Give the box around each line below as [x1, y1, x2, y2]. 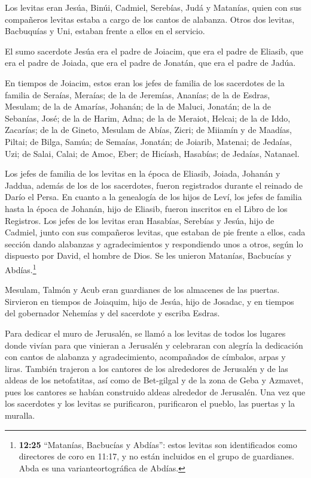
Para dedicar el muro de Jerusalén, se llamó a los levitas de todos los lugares [5, 326, 286, 339]
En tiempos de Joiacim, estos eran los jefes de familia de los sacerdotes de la [5, 76, 285, 89]
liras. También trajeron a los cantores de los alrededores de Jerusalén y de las [5, 362, 288, 374]
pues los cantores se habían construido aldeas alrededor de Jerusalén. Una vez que [5, 385, 306, 398]
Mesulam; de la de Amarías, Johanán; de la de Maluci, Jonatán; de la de [5, 100, 272, 113]
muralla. [5, 409, 35, 422]
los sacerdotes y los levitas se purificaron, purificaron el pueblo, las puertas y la [5, 397, 295, 410]
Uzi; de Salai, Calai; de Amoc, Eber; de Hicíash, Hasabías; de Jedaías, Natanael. [5, 147, 300, 159]
